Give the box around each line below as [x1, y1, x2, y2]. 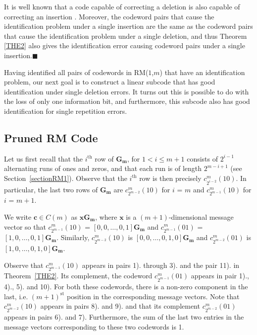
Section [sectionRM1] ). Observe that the [4, 172, 127, 183]
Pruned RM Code [4, 130, 98, 145]
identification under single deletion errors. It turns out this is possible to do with [4, 86, 249, 96]
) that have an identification [159, 67, 245, 77]
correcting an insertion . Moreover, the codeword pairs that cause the [4, 11, 214, 21]
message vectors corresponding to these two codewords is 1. [4, 321, 184, 332]
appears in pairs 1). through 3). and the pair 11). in [82, 259, 240, 270]
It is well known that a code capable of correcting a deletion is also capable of [4, 1, 240, 11]
